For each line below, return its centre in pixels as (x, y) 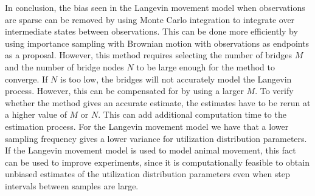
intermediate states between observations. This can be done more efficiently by (151, 31)
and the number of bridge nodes (64, 66)
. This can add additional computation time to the (192, 114)
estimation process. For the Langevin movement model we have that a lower (147, 126)
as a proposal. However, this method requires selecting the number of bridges (149, 55)
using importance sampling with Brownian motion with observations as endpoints (157, 43)
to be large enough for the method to (206, 66)
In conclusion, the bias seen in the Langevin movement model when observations (155, 7)
